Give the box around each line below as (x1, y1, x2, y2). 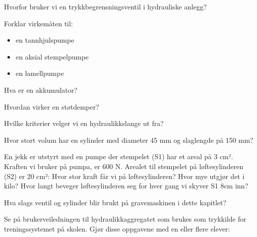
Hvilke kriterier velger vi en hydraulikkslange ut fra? (4, 118, 164, 128)
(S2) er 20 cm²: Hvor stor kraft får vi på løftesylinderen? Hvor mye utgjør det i (4, 171, 245, 181)
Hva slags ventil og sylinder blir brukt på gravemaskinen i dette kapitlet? (4, 197, 227, 207)
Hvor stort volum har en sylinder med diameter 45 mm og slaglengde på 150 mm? (4, 134, 254, 145)
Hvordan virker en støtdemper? (4, 101, 99, 112)
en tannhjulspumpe (15, 35, 74, 45)
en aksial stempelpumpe (15, 51, 89, 61)
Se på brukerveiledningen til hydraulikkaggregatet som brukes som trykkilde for (4, 214, 247, 224)
